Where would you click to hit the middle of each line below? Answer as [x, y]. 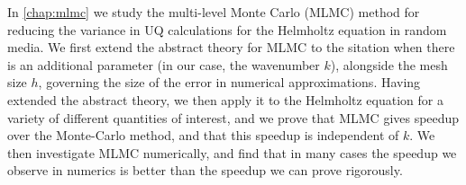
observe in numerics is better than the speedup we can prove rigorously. [205, 170]
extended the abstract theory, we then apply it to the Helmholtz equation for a [225, 99]
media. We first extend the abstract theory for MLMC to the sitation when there [231, 47]
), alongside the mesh [389, 64]
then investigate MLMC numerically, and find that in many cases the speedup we [232, 152]
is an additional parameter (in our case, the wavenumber [164, 64]
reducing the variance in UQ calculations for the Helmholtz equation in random [227, 29]
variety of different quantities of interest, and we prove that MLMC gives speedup [233, 117]
